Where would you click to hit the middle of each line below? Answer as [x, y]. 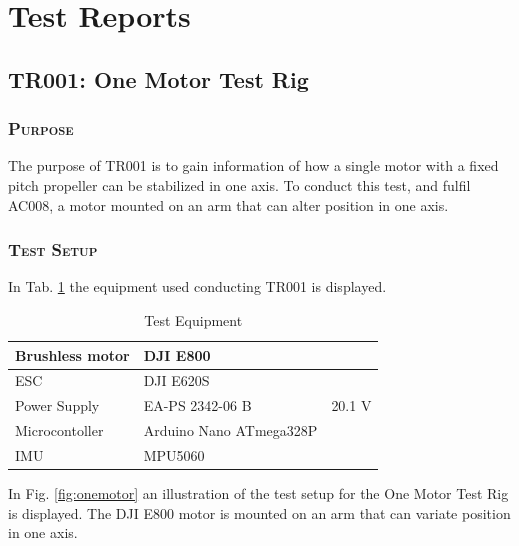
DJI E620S [176, 380]
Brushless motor [72, 354]
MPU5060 [174, 454]
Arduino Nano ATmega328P [230, 430]
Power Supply [57, 405]
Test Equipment [193, 319]
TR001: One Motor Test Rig [158, 78]
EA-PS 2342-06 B [197, 405]
